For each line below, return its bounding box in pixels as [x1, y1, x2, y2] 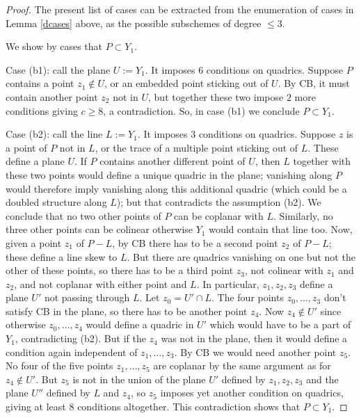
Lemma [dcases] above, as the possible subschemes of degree [6, 15, 262, 30]
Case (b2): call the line [6, 127, 103, 141]
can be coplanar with [174, 208, 264, 223]
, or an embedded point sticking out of [104, 76, 268, 90]
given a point [6, 235, 62, 250]
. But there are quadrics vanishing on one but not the [127, 249, 355, 264]
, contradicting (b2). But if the [15, 331, 146, 346]
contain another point [6, 89, 98, 104]
